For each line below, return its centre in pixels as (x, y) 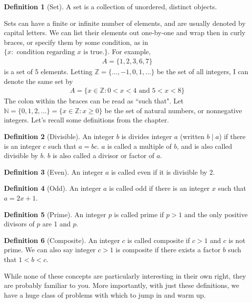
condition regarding (46, 52)
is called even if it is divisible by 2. (163, 172)
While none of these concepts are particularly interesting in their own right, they (125, 275)
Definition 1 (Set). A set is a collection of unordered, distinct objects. (111, 6)
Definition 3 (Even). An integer (54, 172)
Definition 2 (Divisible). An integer (59, 136)
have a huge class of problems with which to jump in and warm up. (105, 294)
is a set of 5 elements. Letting (48, 71)
